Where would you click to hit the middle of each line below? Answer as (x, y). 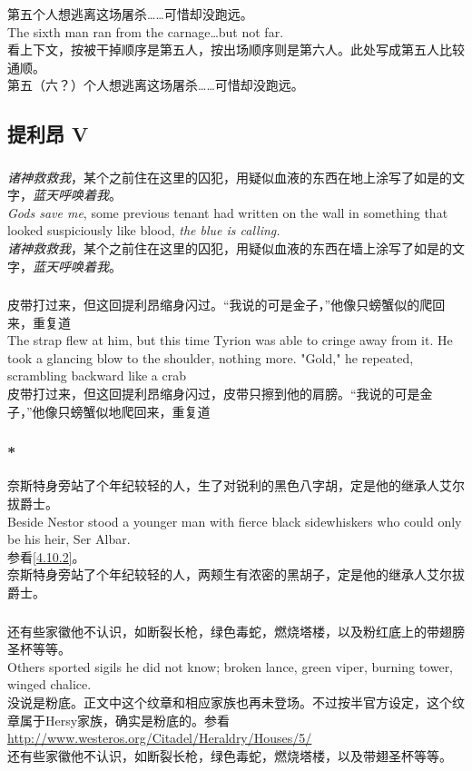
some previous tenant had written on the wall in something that (270, 212)
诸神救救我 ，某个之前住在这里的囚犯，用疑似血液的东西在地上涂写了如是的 (230, 177)
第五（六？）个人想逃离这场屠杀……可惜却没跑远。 (156, 85)
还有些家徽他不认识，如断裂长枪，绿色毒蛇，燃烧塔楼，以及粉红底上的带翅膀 (236, 631)
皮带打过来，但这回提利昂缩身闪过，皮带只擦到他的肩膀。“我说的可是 (214, 394)
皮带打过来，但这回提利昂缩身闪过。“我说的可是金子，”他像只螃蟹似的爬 (220, 305)
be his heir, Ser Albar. (69, 539)
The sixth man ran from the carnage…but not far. (146, 31)
